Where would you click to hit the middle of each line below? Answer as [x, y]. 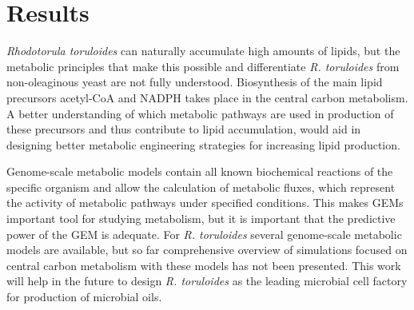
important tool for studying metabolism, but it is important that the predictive [201, 219]
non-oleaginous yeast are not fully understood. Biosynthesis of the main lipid [195, 82]
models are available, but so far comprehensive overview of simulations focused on [207, 250]
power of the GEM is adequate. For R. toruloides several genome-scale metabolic [204, 234]
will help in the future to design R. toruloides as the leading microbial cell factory [207, 281]
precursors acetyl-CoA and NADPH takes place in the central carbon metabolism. [207, 97]
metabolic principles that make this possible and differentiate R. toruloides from [203, 66]
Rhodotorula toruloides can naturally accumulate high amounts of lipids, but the [203, 51]
